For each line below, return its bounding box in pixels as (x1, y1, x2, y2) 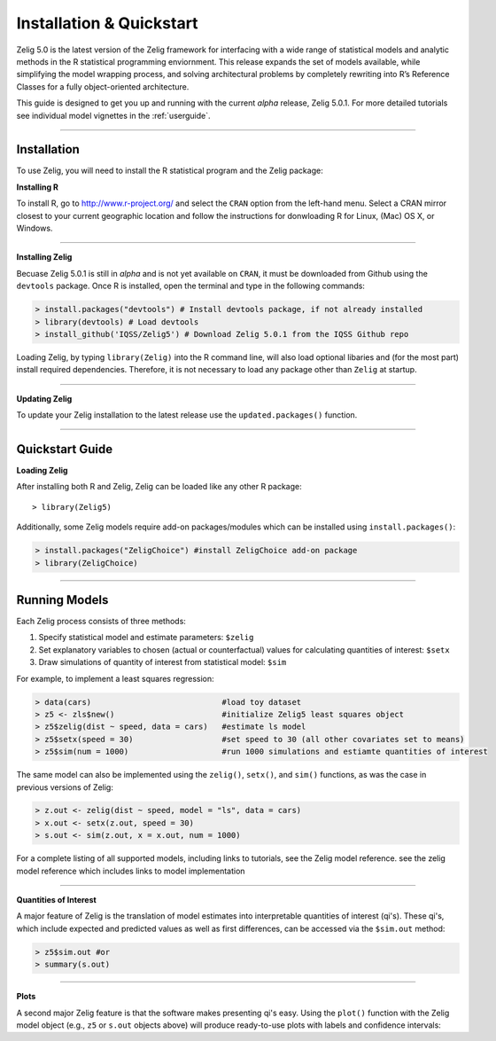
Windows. (16, 223, 53, 233)
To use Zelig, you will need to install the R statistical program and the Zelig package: (16, 165, 323, 176)
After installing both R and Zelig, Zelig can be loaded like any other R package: (16, 481, 302, 492)
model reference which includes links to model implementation (16, 865, 245, 876)
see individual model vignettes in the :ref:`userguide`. (16, 110, 212, 121)
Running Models (16, 592, 109, 607)
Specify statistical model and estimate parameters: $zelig (38, 632, 254, 643)
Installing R (16, 182, 59, 192)
